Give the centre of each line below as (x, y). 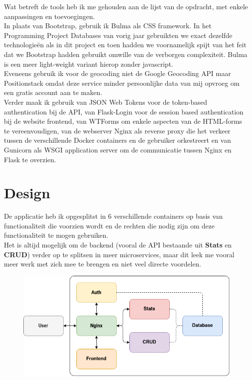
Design (27, 193)
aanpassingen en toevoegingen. (49, 16)
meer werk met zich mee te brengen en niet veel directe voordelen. (103, 264)
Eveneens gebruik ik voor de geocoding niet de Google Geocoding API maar (117, 73)
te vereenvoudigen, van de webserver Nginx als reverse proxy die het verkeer (117, 130)
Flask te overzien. (30, 159)
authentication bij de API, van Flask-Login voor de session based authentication (124, 111)
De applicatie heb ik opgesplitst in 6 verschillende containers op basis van (113, 216)
